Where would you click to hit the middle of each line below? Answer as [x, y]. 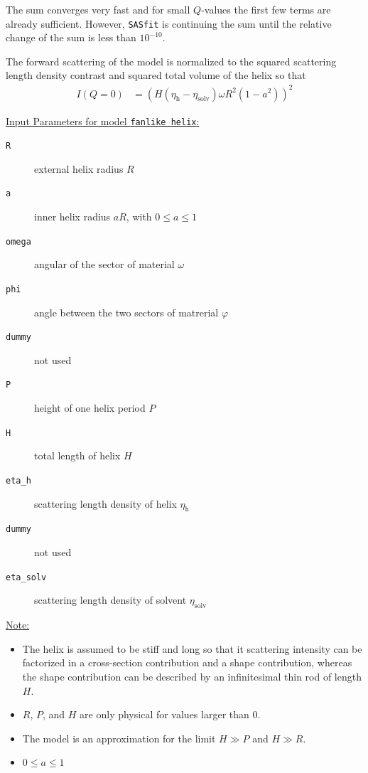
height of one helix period [90, 408]
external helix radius [79, 168]
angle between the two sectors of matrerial [126, 312]
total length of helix [77, 455]
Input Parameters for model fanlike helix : [103, 121]
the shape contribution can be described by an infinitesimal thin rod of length [192, 676]
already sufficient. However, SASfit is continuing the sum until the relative [169, 23]
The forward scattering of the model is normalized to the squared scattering [171, 61]
